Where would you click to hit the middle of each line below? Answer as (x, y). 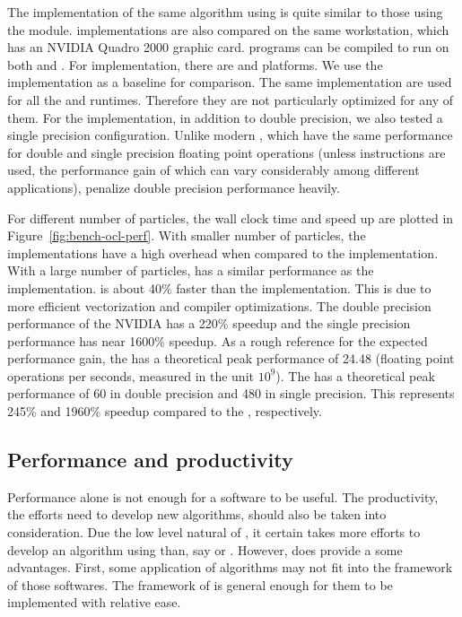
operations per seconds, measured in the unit (131, 375)
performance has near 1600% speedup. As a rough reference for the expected (218, 340)
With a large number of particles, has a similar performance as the (191, 270)
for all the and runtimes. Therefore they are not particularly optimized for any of (231, 99)
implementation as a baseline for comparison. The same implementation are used (230, 82)
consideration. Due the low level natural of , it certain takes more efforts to (214, 532)
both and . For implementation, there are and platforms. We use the (195, 64)
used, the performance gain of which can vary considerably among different (214, 170)
